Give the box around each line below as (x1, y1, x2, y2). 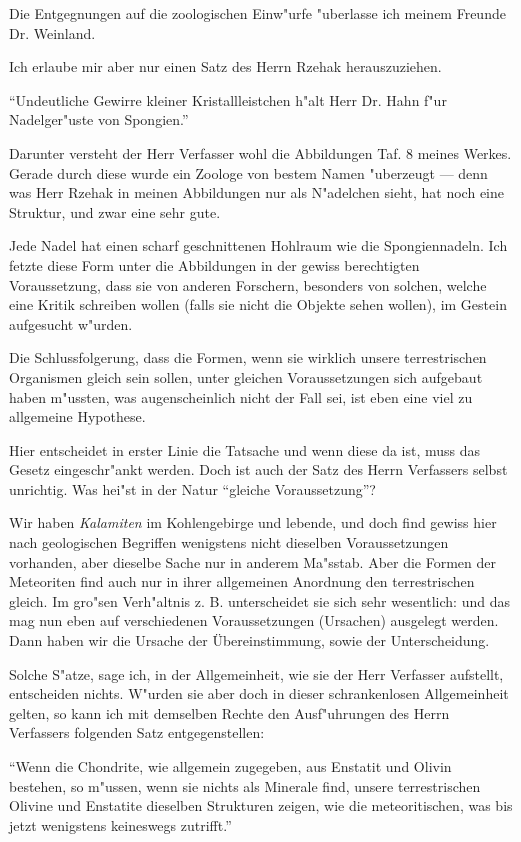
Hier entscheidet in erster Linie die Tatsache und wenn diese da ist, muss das (9, 439, 481, 460)
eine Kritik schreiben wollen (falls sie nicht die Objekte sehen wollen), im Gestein (9, 294, 507, 315)
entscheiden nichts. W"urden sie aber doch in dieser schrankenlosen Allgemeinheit (9, 683, 509, 704)
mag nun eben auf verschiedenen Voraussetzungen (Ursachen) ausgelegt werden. (9, 610, 499, 631)
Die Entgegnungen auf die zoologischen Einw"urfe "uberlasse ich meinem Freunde (9, 3, 506, 23)
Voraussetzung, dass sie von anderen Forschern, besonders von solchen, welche (9, 274, 487, 295)
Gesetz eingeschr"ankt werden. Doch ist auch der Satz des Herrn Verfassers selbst (9, 459, 508, 480)
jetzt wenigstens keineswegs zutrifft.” (9, 814, 232, 835)
